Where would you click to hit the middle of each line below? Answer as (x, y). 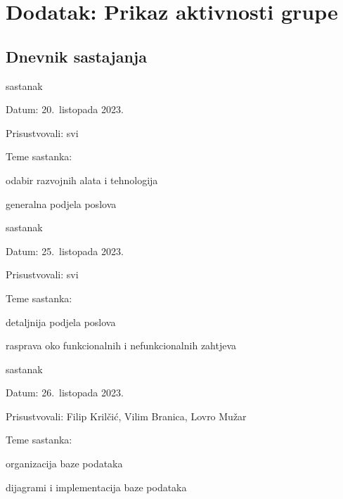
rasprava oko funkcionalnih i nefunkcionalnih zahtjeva (121, 345)
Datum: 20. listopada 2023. (65, 109)
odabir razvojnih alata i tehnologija (82, 180)
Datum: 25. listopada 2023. (65, 251)
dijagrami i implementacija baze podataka (96, 487)
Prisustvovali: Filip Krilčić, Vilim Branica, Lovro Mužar (126, 416)
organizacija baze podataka (64, 464)
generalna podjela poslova (61, 203)
